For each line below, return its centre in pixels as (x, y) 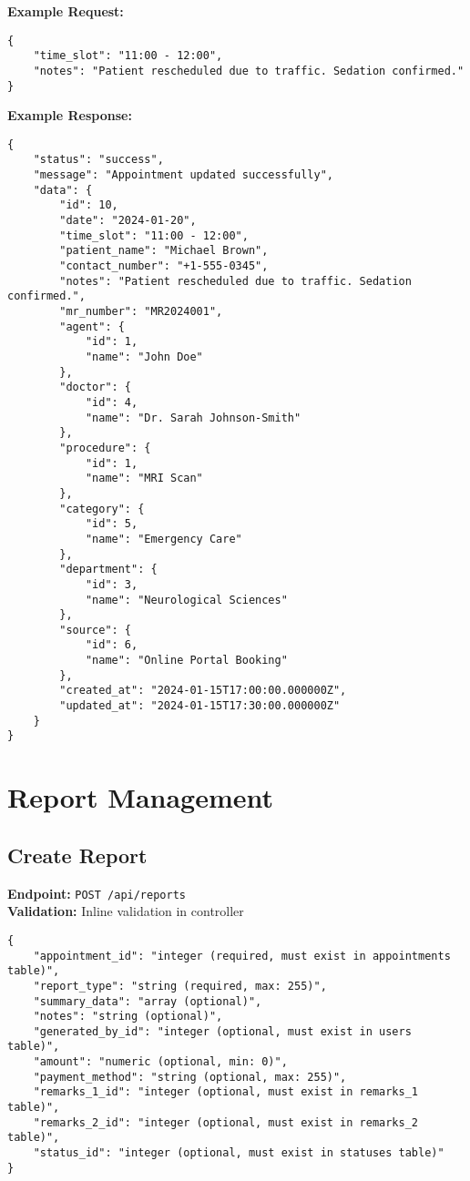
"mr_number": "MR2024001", (141, 312)
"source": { (96, 630)
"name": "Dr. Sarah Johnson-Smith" (193, 417)
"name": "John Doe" (144, 357)
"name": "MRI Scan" (144, 479)
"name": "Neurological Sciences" (186, 600)
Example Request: (66, 11)
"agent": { (92, 326)
